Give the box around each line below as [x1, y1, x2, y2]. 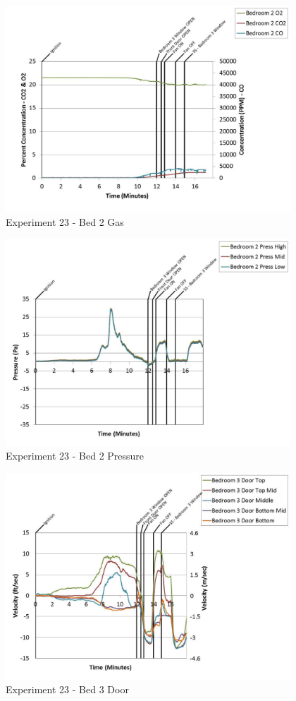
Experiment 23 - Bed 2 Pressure [6, 448, 144, 463]
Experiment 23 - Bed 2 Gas [6, 215, 124, 229]
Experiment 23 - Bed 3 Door [6, 682, 129, 697]
